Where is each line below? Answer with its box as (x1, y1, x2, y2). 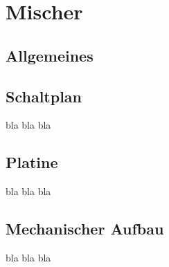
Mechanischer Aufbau (6, 218, 164, 239)
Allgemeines (6, 44, 94, 66)
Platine (6, 151, 58, 173)
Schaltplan (6, 85, 82, 107)
